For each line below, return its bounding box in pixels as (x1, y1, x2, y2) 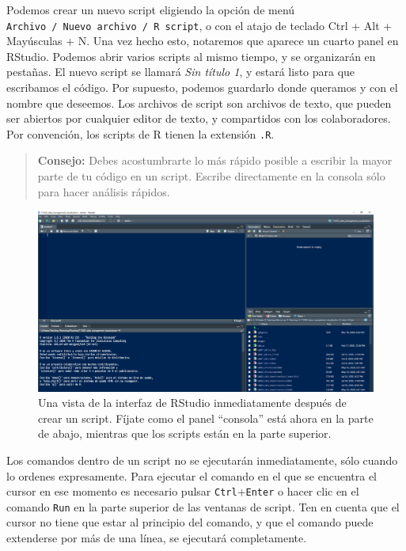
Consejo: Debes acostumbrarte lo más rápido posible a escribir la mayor (37, 152, 393, 169)
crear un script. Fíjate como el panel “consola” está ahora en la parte (38, 409, 374, 426)
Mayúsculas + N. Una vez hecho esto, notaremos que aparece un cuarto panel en (6, 32, 399, 49)
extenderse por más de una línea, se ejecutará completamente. (6, 530, 307, 546)
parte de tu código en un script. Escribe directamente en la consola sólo (37, 168, 385, 184)
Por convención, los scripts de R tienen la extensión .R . (6, 125, 275, 142)
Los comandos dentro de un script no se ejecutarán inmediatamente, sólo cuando (6, 451, 398, 468)
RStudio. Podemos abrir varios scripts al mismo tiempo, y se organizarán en (6, 47, 376, 64)
